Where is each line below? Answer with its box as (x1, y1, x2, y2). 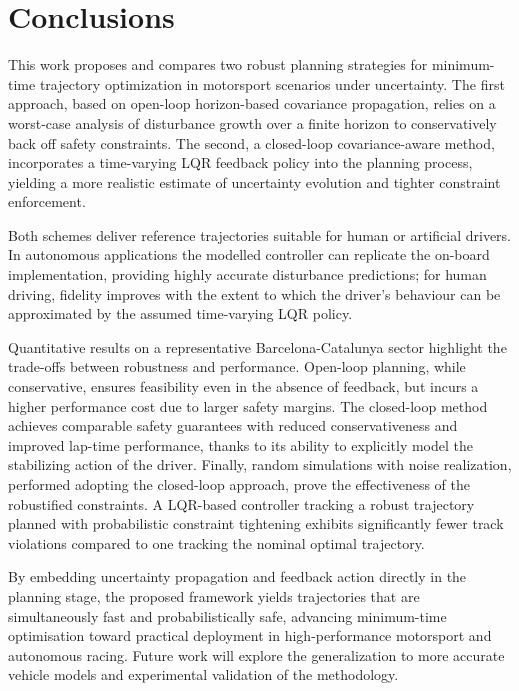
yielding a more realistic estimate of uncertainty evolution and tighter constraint (8, 171, 501, 192)
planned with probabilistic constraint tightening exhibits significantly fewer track (8, 513, 504, 534)
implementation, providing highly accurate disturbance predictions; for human (8, 264, 487, 285)
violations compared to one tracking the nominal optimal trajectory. (8, 532, 425, 553)
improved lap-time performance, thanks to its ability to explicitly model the (8, 434, 474, 455)
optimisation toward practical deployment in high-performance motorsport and (8, 625, 492, 646)
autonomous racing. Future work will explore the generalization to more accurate (8, 644, 505, 665)
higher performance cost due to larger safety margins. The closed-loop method (8, 395, 488, 416)
